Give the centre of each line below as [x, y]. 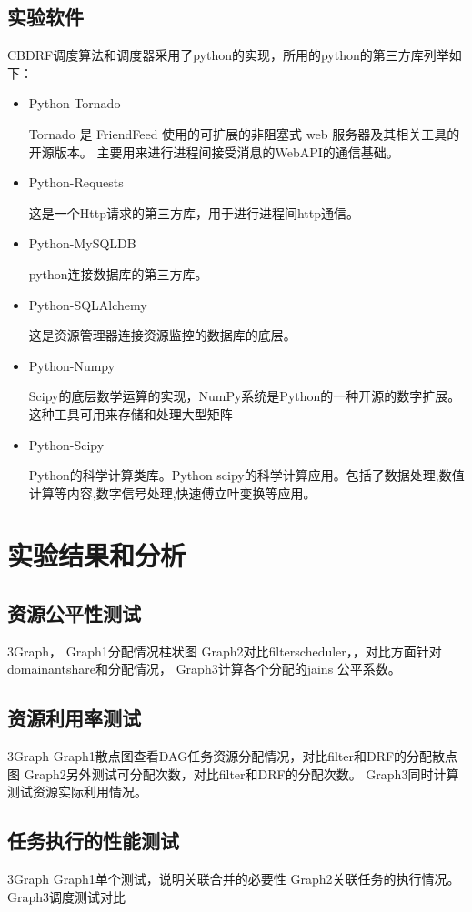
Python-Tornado [75, 103]
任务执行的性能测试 [93, 841]
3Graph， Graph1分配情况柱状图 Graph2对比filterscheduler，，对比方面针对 [225, 651]
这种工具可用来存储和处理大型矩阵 [131, 413]
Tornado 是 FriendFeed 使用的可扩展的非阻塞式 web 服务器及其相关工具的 [244, 133]
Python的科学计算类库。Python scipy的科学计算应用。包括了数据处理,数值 [246, 475]
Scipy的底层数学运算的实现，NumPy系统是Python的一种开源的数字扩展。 [245, 396]
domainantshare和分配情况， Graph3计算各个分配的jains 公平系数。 [204, 669]
